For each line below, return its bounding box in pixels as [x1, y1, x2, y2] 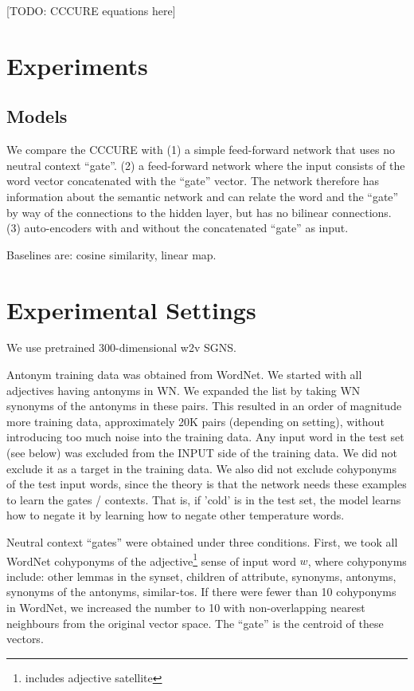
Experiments [6, 49, 148, 81]
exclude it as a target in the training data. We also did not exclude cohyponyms [6, 460, 396, 476]
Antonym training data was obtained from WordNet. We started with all [6, 366, 362, 383]
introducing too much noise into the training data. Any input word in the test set [6, 428, 404, 445]
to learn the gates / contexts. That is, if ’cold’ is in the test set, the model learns [6, 491, 401, 507]
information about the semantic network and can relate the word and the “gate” [6, 188, 399, 204]
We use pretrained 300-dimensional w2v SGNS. [6, 339, 236, 356]
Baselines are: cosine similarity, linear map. [6, 246, 217, 263]
